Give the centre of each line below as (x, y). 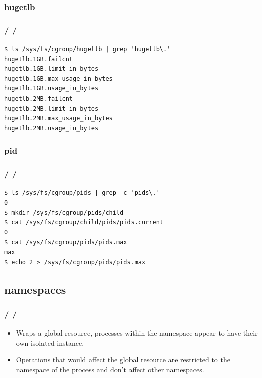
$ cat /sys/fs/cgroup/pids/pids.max (66, 242)
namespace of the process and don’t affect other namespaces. (110, 369)
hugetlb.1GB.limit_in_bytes (51, 69)
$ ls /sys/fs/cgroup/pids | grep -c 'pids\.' (82, 193)
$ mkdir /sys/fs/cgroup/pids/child (64, 212)
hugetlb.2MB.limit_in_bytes (51, 108)
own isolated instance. (50, 342)
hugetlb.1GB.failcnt (39, 59)
